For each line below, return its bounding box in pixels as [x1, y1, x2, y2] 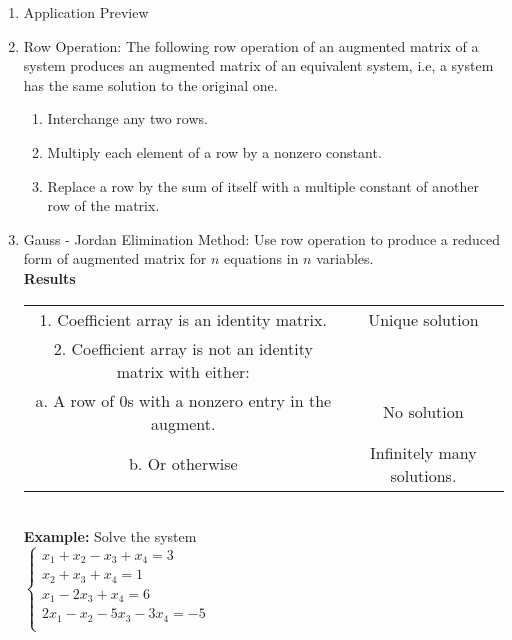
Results [23, 267, 76, 288]
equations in [224, 248, 299, 269]
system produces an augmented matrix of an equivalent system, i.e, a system [23, 55, 494, 76]
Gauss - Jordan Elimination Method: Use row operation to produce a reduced [23, 228, 500, 249]
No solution [383, 400, 464, 424]
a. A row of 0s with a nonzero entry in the [35, 388, 332, 412]
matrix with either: [116, 359, 250, 383]
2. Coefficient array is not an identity [53, 336, 313, 360]
